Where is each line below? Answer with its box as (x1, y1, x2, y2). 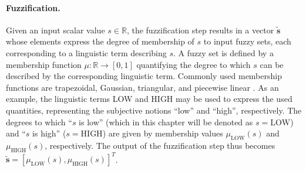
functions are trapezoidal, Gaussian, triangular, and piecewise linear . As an (6, 81, 279, 93)
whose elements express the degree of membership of (6, 35, 194, 47)
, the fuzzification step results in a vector (126, 23, 274, 36)
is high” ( (32, 127, 66, 139)
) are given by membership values (102, 127, 223, 139)
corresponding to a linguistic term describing (6, 46, 167, 59)
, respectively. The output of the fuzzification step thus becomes (45, 139, 275, 151)
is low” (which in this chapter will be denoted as (79, 115, 253, 128)
